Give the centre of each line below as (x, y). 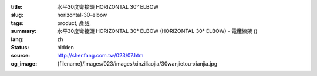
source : (21, 56)
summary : (24, 31)
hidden (66, 47)
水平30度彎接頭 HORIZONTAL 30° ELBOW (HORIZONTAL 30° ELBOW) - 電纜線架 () (157, 31)
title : (17, 7)
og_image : (24, 63)
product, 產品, (74, 23)
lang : (17, 39)
